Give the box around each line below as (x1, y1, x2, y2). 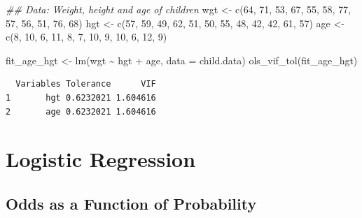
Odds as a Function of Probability (6, 192, 257, 214)
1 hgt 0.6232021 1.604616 (6, 92, 156, 103)
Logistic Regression (6, 145, 196, 173)
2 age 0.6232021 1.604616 (6, 106, 156, 117)
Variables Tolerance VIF (15, 79, 156, 89)
